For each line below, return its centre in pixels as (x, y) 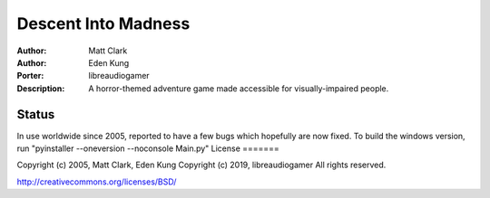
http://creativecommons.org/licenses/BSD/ (97, 182)
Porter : (30, 76)
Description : (41, 88)
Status (36, 114)
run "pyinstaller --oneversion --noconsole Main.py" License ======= (148, 148)
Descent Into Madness (103, 24)
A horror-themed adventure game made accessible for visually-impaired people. (239, 88)
